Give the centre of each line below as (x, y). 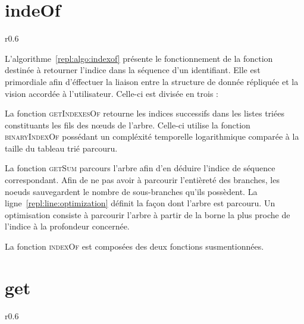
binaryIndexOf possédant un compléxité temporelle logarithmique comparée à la (152, 136)
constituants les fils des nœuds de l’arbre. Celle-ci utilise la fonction (128, 125)
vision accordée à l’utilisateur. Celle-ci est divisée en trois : (112, 93)
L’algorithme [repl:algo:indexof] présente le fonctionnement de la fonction (139, 58)
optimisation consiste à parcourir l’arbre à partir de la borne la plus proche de (148, 214)
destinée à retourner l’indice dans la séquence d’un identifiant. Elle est (133, 70)
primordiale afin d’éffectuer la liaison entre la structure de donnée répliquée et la (152, 81)
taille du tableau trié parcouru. (61, 148)
